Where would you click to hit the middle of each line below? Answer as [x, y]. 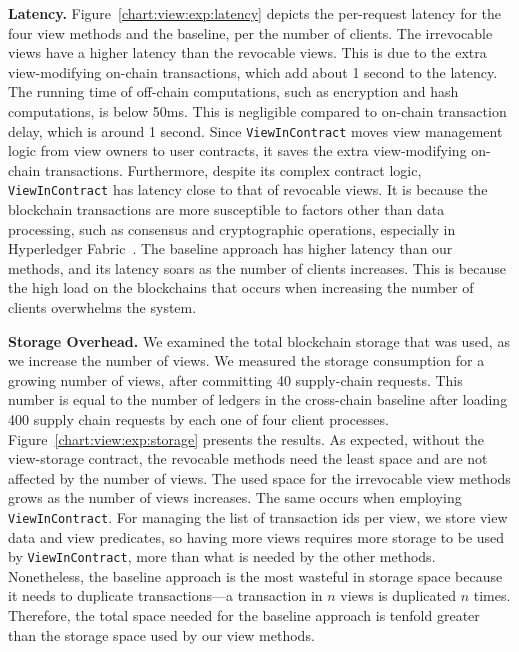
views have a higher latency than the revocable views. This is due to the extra [247, 52]
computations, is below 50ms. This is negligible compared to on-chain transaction [257, 110]
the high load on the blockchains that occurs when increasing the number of [241, 287]
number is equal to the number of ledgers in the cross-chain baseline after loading [258, 399]
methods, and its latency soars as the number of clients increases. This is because [257, 267]
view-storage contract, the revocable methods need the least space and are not [248, 458]
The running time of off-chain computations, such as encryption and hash [233, 91]
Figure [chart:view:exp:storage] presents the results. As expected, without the [246, 438]
